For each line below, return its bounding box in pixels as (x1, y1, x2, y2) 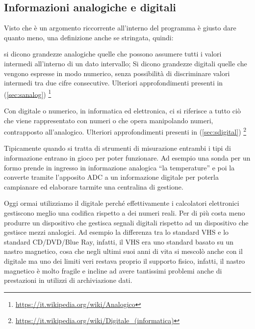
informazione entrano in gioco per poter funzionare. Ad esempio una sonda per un (4, 153, 251, 163)
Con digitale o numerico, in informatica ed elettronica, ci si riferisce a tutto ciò (4, 106, 241, 116)
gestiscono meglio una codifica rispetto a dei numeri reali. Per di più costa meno (4, 208, 245, 218)
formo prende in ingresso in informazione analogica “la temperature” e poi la (4, 162, 235, 172)
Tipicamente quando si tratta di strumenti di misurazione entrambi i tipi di (4, 143, 231, 153)
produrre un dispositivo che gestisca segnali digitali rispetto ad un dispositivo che (4, 217, 249, 227)
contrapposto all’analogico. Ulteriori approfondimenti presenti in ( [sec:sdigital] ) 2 (4, 125, 247, 137)
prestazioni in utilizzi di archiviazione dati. (4, 275, 132, 285)
